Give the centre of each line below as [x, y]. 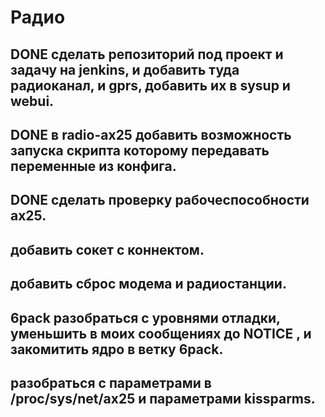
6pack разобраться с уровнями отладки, [145, 317]
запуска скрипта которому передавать [140, 150]
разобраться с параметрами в [111, 382]
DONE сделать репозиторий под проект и [147, 54]
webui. [32, 101]
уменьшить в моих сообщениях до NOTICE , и [161, 333]
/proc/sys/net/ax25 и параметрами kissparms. [163, 398]
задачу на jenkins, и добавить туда [125, 69]
